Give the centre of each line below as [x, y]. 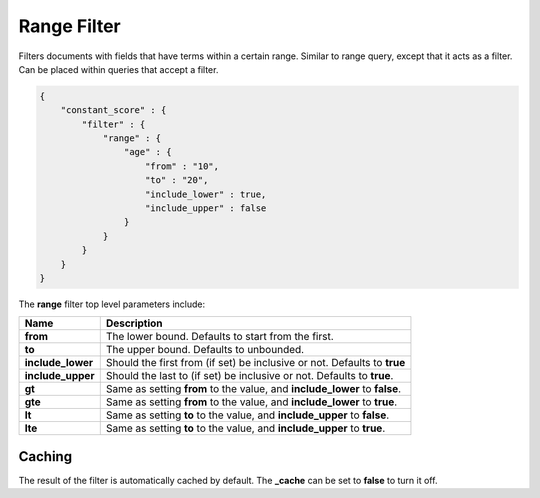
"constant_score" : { [113, 110]
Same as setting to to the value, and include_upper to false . [247, 415]
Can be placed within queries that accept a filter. [118, 69]
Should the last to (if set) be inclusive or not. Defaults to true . [249, 376]
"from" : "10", [182, 166]
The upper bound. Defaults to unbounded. [205, 350]
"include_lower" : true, [206, 194]
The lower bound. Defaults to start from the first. [219, 337]
